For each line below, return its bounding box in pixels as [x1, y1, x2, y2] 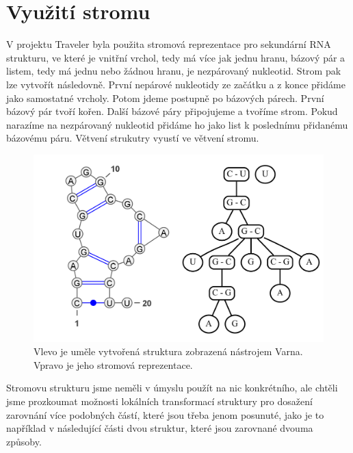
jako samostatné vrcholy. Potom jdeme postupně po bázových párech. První [6, 90, 324, 105]
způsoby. [6, 434, 42, 448]
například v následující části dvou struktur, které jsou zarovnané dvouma [6, 421, 313, 435]
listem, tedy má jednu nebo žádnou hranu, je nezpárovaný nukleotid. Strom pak [6, 64, 341, 78]
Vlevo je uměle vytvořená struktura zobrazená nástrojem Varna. [34, 344, 303, 359]
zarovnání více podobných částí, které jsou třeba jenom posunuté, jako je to [6, 407, 324, 422]
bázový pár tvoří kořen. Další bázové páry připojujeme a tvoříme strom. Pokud [6, 104, 338, 118]
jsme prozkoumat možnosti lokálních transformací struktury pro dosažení [6, 393, 313, 408]
